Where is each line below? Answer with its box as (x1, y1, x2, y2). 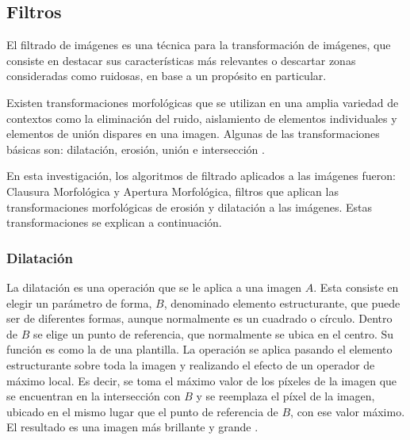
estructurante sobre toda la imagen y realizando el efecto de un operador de (6, 356, 375, 373)
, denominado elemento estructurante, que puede (163, 294, 400, 311)
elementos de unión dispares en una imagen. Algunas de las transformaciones (6, 125, 380, 142)
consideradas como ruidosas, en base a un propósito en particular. (6, 67, 327, 84)
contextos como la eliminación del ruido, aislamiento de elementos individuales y (6, 109, 397, 126)
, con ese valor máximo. (290, 403, 405, 419)
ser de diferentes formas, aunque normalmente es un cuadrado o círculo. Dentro (6, 310, 393, 327)
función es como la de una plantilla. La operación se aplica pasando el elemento (6, 341, 393, 358)
